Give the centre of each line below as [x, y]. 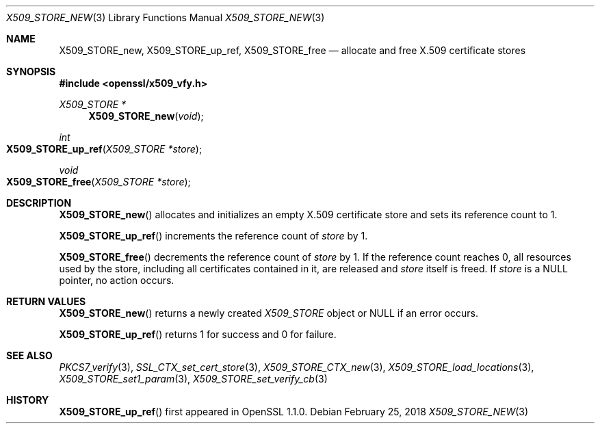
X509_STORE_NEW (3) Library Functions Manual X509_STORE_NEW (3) [166, 17]
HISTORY [28, 400]
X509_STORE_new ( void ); [146, 116]
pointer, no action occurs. [117, 280]
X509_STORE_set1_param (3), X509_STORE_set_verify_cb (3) [193, 379]
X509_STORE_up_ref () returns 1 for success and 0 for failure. [198, 334]
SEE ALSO [29, 355]
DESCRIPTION [39, 203]
